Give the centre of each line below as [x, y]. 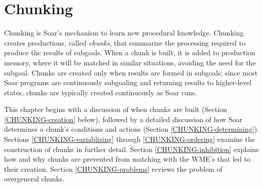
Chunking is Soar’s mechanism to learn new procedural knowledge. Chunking [124, 33]
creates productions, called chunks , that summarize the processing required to [125, 42]
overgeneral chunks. [34, 179]
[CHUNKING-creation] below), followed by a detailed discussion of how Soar [123, 119]
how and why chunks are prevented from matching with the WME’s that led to [127, 159]
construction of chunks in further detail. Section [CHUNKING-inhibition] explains [131, 149]
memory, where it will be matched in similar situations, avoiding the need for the [130, 62]
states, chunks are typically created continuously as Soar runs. [101, 92]
